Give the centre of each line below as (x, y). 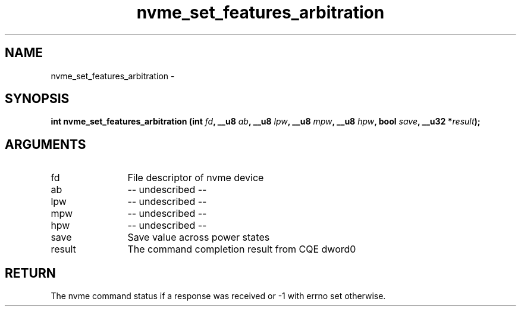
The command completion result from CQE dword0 (242, 249)
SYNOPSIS (37, 99)
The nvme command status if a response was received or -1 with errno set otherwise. (218, 296)
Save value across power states (199, 237)
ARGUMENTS (45, 144)
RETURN (30, 273)
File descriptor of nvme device (196, 178)
